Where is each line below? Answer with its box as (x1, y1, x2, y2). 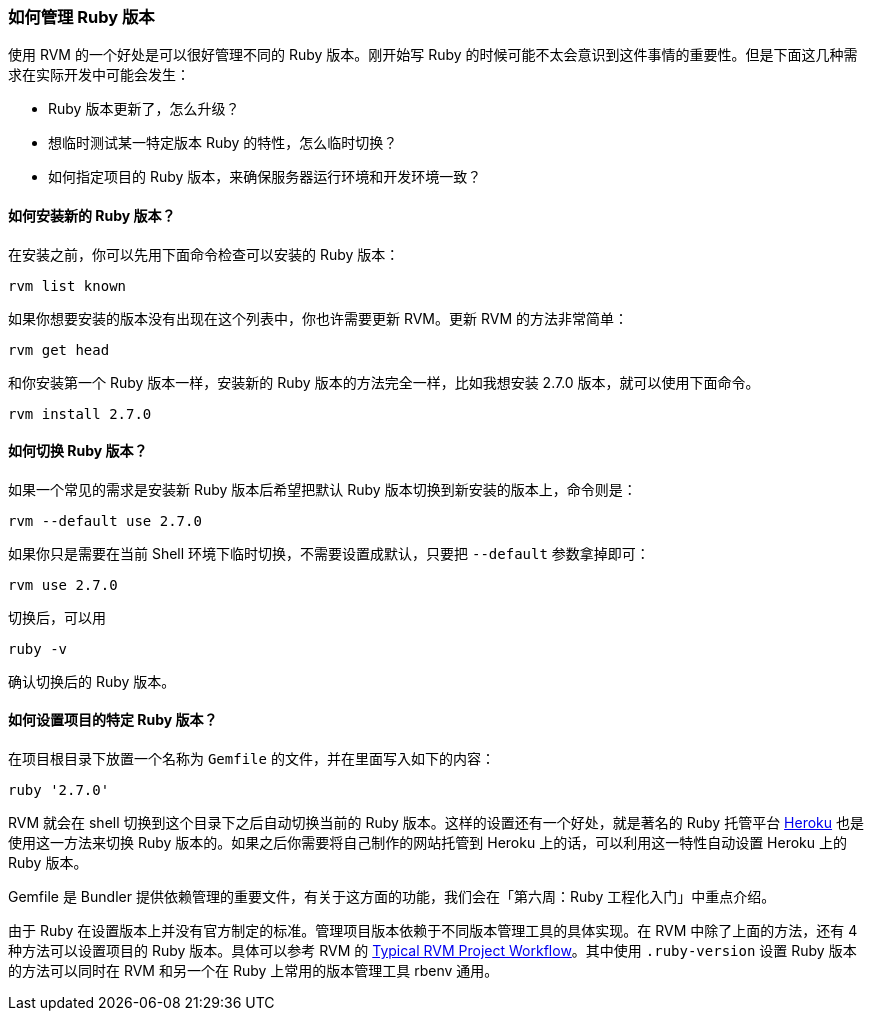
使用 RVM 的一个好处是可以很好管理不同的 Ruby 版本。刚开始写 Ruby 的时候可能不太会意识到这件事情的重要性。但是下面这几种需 (8, 46, 858, 64)
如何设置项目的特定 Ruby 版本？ (8, 711, 218, 729)
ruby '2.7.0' (8, 782, 110, 799)
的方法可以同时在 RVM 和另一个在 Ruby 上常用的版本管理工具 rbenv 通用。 (8, 962, 499, 980)
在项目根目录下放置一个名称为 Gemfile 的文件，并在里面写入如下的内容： (8, 750, 495, 768)
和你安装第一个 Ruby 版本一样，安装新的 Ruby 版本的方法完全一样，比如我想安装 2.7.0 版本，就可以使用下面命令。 (8, 373, 760, 391)
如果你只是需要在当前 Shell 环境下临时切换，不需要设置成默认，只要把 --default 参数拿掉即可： (8, 544, 650, 562)
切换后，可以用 (8, 608, 106, 626)
